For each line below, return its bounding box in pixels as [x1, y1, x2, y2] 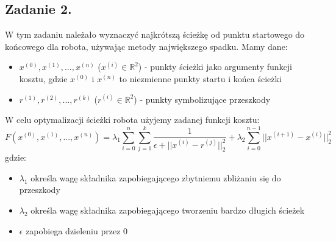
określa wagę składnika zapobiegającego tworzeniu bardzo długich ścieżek [30, 204, 305, 217]
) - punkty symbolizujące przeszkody [134, 93, 271, 105]
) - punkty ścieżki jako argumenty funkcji [138, 60, 292, 73]
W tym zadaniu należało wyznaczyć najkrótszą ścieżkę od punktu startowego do [5, 28, 305, 41]
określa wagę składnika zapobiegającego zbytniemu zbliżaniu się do [30, 171, 281, 184]
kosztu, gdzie [19, 72, 68, 85]
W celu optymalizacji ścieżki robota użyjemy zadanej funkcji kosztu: [5, 113, 260, 126]
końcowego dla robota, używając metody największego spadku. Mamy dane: [5, 40, 288, 52]
